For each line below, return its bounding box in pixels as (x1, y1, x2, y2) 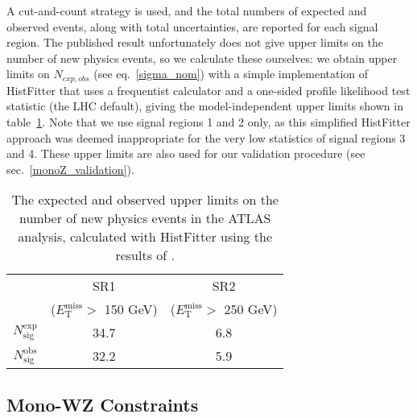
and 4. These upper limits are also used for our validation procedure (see (6, 145, 365, 162)
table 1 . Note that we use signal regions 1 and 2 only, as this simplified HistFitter (6, 114, 411, 130)
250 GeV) (224, 300, 278, 319)
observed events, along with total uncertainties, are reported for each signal (6, 18, 378, 35)
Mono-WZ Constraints (6, 391, 199, 416)
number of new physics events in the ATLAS (19, 209, 271, 228)
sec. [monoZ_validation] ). (6, 160, 134, 177)
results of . (115, 246, 175, 265)
